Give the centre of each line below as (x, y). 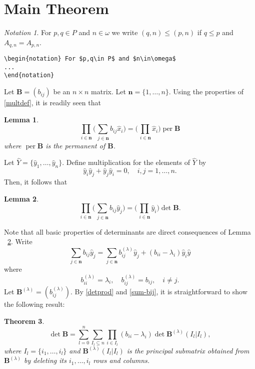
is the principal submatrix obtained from (188, 350)
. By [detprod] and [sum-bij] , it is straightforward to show (159, 291)
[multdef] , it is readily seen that (52, 103)
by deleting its (45, 360)
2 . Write (20, 241)
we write (125, 32)
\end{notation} (29, 75)
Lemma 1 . (21, 119)
